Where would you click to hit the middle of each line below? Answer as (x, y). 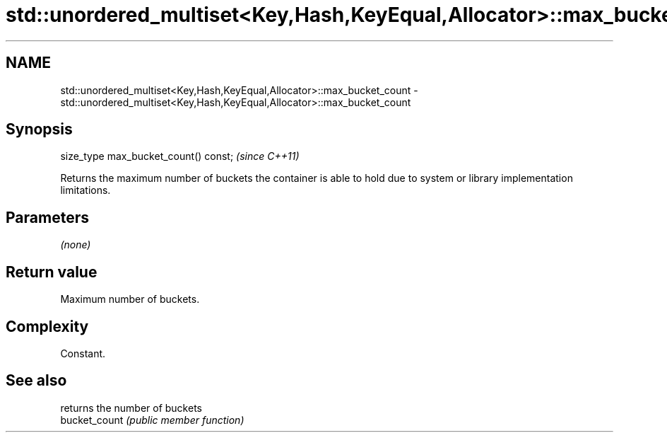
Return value (52, 272)
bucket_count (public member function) (152, 420)
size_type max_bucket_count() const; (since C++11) (180, 156)
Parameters (47, 217)
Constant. (83, 353)
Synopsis (39, 129)
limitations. (85, 190)
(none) (76, 245)
